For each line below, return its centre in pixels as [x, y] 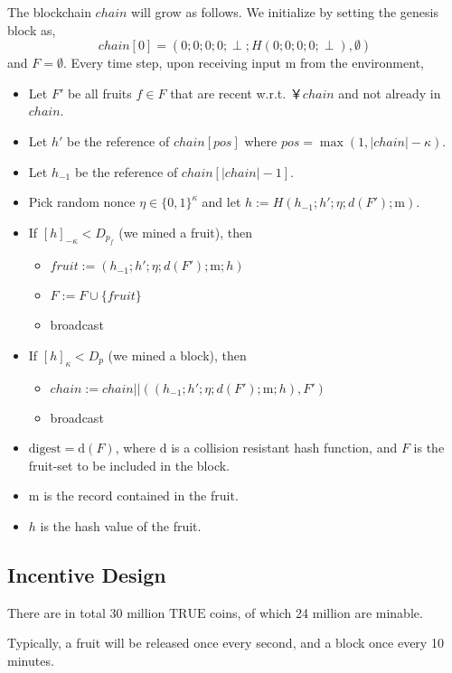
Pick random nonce [82, 202]
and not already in [390, 93]
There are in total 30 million [86, 612]
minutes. [31, 660]
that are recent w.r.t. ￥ [236, 93]
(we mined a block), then [177, 355]
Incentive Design [87, 574]
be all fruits [99, 93]
